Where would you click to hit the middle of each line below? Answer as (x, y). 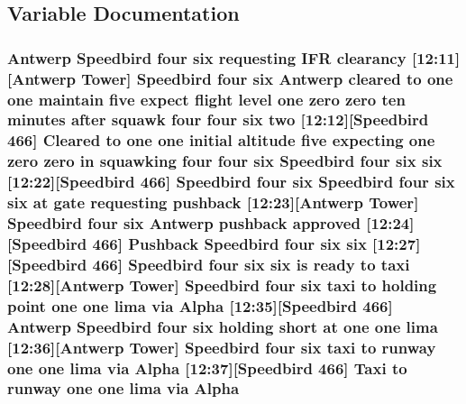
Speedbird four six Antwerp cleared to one (295, 78)
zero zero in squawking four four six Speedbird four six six (225, 161)
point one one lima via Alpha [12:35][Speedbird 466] (200, 305)
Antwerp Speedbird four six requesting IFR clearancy (207, 57)
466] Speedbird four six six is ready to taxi (251, 264)
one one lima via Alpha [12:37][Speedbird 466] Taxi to (207, 367)
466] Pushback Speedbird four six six (229, 243)
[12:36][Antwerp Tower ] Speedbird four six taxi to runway (222, 347)
